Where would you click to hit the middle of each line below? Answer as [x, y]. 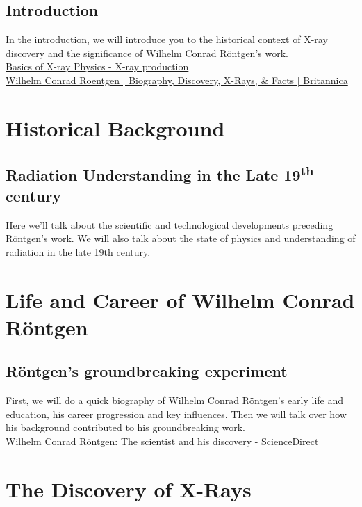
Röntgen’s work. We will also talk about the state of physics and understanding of [181, 238]
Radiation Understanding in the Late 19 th [160, 174]
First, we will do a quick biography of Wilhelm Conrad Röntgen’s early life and [175, 400]
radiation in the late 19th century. [78, 251]
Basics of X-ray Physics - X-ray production [97, 66]
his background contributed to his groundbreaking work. [125, 427]
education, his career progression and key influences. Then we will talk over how [176, 413]
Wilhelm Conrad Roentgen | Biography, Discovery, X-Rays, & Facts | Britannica [177, 80]
